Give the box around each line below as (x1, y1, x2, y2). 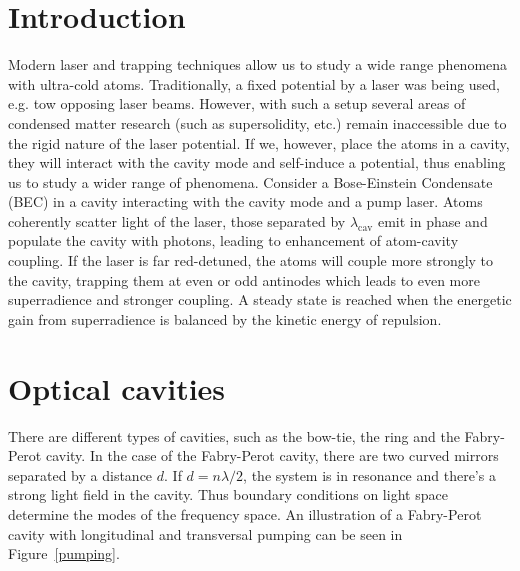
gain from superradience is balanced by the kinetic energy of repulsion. (8, 308, 442, 329)
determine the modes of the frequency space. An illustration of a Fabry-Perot (8, 503, 482, 524)
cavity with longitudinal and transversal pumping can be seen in (8, 523, 403, 544)
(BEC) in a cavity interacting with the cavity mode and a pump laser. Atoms (8, 191, 483, 212)
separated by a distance (8, 464, 153, 485)
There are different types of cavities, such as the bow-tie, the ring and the (8, 425, 460, 446)
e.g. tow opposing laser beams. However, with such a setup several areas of (8, 93, 466, 114)
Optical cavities (8, 367, 226, 408)
